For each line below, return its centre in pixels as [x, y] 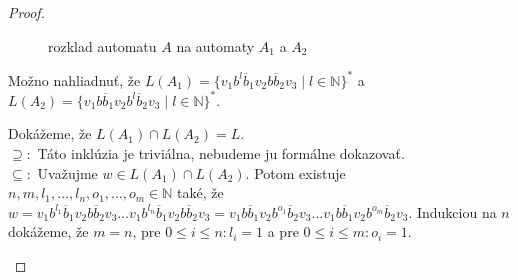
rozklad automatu [102, 45]
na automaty [215, 45]
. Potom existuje [295, 172]
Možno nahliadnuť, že [74, 79]
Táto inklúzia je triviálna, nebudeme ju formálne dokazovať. [221, 152]
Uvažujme [67, 172]
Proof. [26, 12]
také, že [200, 192]
